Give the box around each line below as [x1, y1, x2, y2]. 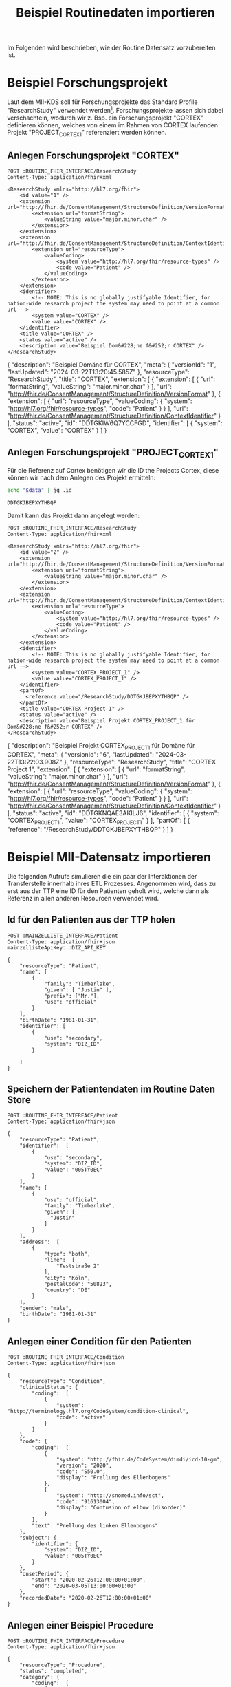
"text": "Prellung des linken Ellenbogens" [32, 1523, 158, 1529]
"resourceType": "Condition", [19, 1378, 107, 1385]
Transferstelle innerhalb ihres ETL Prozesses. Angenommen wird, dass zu [7, 879, 217, 888]
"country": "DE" [43, 1287, 91, 1294]
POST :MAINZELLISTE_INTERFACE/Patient [7, 932, 118, 939]
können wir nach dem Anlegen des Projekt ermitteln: [7, 473, 156, 482]
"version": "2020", [56, 1462, 112, 1470]
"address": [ [19, 1238, 60, 1246]
